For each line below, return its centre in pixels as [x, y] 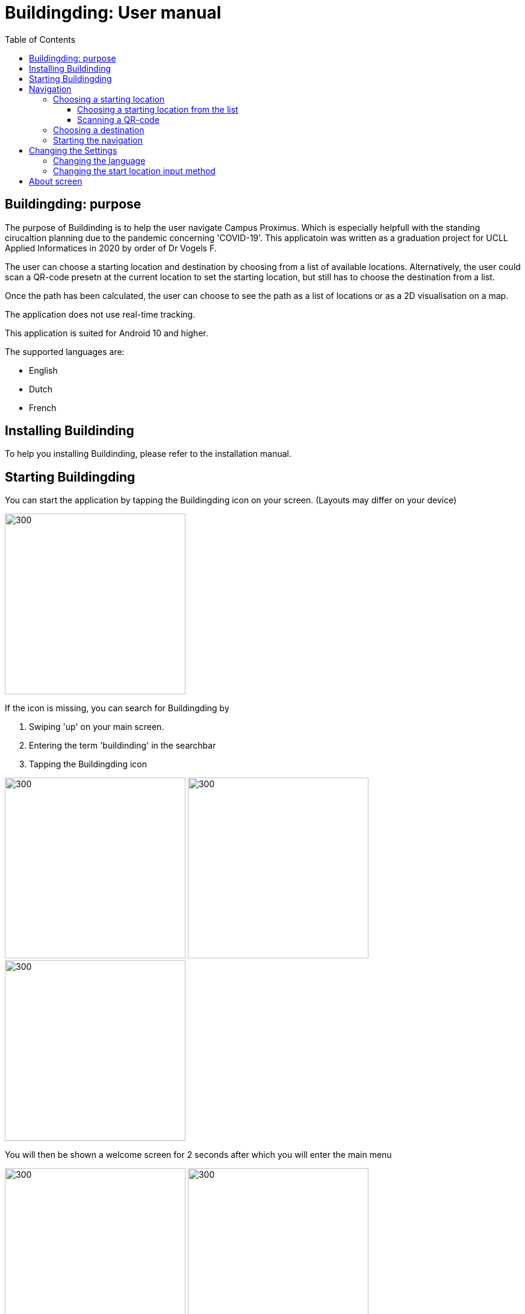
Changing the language [99, 160]
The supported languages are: [65, 351]
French [43, 407]
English [43, 370]
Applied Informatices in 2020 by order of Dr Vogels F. [111, 248]
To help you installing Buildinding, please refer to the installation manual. [148, 454]
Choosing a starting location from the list [158, 109]
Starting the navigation [98, 140]
